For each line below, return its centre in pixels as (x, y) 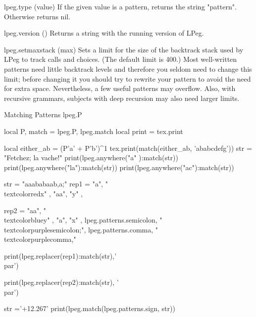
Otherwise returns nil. (37, 16)
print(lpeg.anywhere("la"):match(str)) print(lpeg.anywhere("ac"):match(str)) (119, 167)
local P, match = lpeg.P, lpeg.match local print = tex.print (94, 131)
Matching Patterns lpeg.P (43, 114)
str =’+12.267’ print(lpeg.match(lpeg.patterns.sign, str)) (90, 308)
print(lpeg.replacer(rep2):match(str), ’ (61, 282)
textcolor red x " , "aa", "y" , (43, 193)
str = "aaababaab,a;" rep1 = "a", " (56, 184)
